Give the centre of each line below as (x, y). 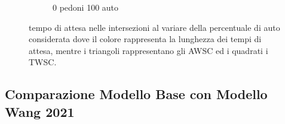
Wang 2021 (40, 111)
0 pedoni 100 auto (86, 7)
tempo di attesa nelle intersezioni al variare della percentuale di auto (154, 27)
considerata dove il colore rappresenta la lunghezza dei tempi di (145, 39)
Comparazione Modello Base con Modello (136, 94)
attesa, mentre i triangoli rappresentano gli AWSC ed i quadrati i (148, 50)
